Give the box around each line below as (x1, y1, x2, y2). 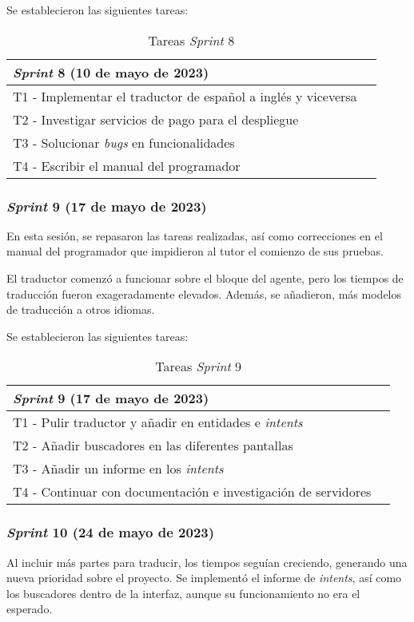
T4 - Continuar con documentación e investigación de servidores (13, 482, 372, 501)
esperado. (6, 600, 53, 617)
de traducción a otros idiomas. (6, 301, 155, 318)
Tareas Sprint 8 (148, 30, 235, 50)
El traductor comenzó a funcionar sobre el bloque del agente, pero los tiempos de (6, 270, 404, 286)
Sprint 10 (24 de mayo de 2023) (6, 522, 215, 542)
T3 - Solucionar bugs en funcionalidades (13, 133, 235, 152)
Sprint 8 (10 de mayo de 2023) (13, 62, 209, 81)
